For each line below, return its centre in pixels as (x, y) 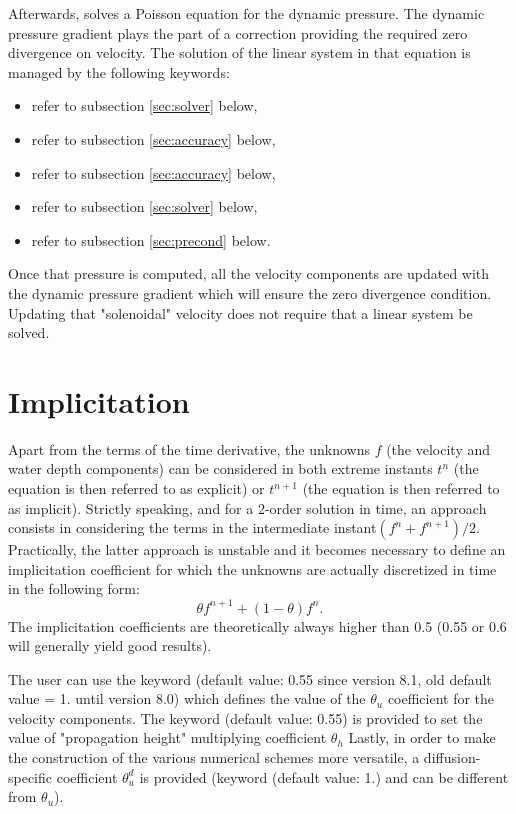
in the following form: (74, 588)
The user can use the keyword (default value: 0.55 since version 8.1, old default (250, 678)
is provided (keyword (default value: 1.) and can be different (324, 776)
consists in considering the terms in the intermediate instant (192, 527)
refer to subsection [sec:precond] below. (151, 239)
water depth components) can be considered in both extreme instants (220, 468)
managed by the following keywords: (119, 71)
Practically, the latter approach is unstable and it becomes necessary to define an (257, 549)
